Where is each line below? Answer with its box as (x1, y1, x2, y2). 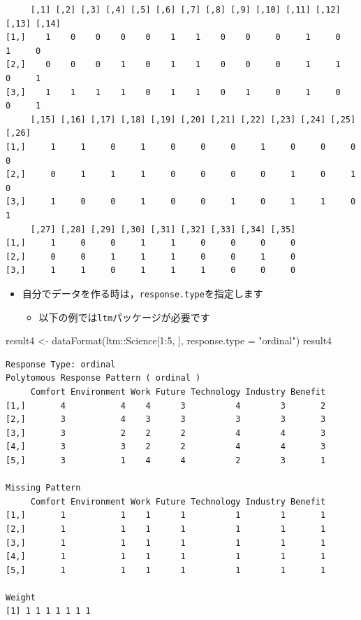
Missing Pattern (6, 483, 81, 493)
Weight (6, 592, 36, 603)
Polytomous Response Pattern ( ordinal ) (6, 373, 201, 383)
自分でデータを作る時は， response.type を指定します (22, 286, 263, 300)
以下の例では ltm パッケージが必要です (38, 309, 210, 324)
